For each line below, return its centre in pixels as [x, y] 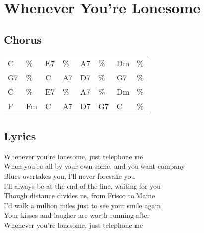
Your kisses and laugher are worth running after [77, 215]
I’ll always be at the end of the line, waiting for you [82, 186]
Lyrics [20, 135]
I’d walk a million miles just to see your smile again [83, 205]
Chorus [23, 39]
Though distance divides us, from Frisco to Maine [80, 195]
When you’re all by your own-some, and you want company [95, 166]
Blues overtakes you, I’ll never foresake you [69, 176]
